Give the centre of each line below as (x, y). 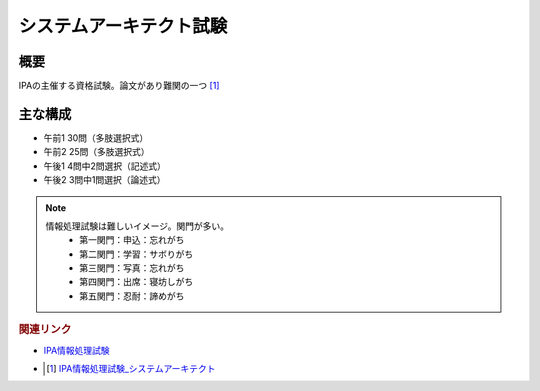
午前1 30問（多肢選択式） (96, 137)
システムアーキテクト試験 (123, 26)
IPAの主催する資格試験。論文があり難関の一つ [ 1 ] (119, 86)
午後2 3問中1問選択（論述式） (104, 180)
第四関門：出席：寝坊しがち (136, 282)
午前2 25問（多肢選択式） (96, 152)
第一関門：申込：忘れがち (132, 240)
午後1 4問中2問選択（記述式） (105, 166)
